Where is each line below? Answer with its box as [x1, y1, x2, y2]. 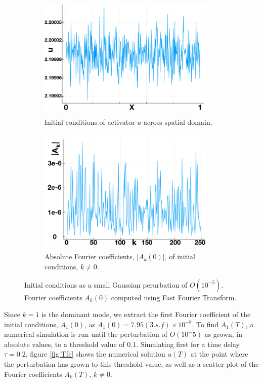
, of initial [164, 251, 195, 262]
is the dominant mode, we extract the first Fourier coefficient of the [41, 309, 251, 320]
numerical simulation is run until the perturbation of [4, 329, 167, 339]
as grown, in [204, 329, 243, 339]
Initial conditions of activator [45, 117, 135, 127]
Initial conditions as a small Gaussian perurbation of [24, 279, 188, 290]
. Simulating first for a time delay [136, 338, 240, 349]
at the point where [190, 349, 248, 359]
